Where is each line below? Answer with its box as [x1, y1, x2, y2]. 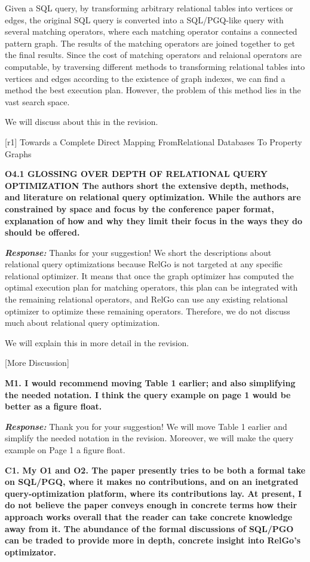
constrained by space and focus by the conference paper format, [5, 202, 274, 215]
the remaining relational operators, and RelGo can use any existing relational [5, 293, 288, 306]
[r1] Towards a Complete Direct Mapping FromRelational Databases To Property [5, 135, 302, 148]
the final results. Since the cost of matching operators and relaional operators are [5, 48, 302, 61]
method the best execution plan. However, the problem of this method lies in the [5, 84, 301, 96]
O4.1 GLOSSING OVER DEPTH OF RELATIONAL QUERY [5, 167, 268, 180]
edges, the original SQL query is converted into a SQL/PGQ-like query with [5, 13, 284, 26]
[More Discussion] [5, 356, 69, 369]
